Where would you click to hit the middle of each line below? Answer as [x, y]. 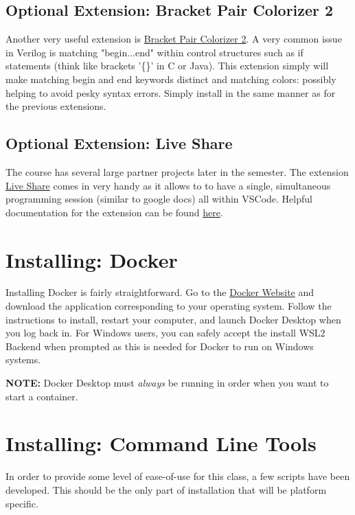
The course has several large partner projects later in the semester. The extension [177, 171]
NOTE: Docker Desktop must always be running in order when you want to [167, 383]
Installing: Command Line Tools [161, 443]
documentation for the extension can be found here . [114, 212]
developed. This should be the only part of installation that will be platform [166, 489]
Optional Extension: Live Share [119, 143]
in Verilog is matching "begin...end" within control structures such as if [154, 52]
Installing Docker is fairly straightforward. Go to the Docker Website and [160, 292]
